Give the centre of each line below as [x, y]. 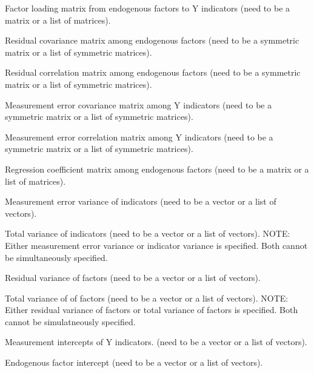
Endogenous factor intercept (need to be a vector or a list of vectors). [134, 362]
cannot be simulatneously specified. [70, 321]
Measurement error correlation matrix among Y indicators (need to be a [139, 137]
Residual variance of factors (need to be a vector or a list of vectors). [133, 278]
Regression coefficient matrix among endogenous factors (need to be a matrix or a [157, 169]
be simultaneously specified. [56, 257]
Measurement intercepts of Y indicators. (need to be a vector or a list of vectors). [156, 342]
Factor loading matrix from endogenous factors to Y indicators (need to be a [148, 8]
